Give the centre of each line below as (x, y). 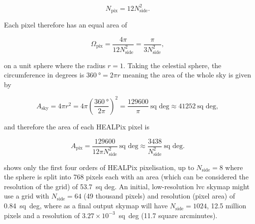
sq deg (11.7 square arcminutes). (168, 215)
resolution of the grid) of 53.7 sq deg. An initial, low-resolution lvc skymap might (127, 186)
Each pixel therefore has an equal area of (66, 24)
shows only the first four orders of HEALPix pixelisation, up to (99, 167)
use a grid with (27, 196)
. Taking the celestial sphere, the (172, 65)
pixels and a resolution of (42, 215)
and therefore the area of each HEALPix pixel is (77, 126)
